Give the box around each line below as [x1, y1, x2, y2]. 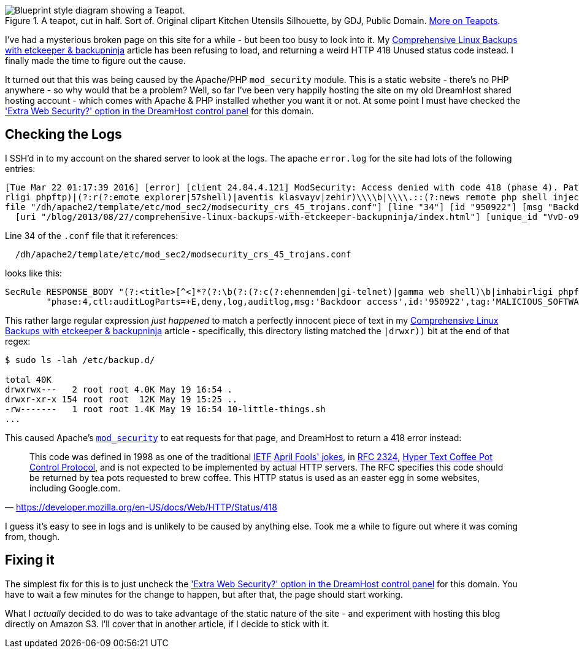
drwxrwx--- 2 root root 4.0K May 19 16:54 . [5, 384, 232, 394]
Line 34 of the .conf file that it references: [5, 230, 178, 241]
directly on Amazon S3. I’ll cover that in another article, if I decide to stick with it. [5, 618, 329, 629]
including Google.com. [29, 482, 121, 493]
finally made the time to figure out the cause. [5, 55, 186, 66]
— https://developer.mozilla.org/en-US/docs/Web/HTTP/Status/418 [5, 501, 277, 512]
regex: [5, 335, 31, 346]
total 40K [5, 374, 52, 385]
